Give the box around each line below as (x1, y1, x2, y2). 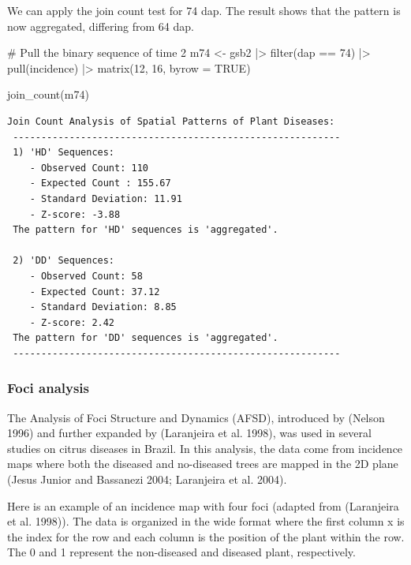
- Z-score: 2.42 (29, 316, 115, 328)
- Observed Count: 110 (29, 162, 148, 174)
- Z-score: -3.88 (29, 208, 121, 220)
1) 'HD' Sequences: (13, 147, 115, 159)
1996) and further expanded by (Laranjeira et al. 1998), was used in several (7, 425, 372, 441)
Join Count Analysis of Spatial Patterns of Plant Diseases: (7, 115, 335, 127)
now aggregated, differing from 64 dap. (7, 17, 194, 34)
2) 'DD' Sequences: (13, 255, 115, 267)
